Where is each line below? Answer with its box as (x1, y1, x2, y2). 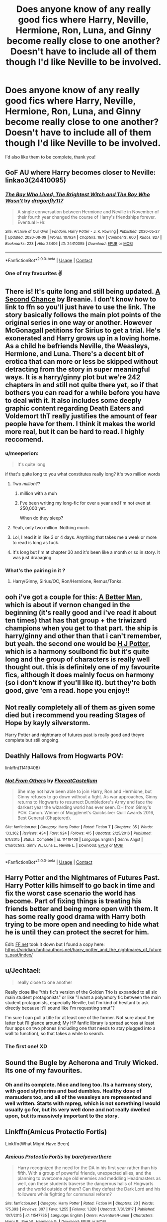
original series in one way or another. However (5, 318, 153, 327)
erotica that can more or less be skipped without (5, 357, 158, 366)
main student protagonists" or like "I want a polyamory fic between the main (5, 994, 161, 1000)
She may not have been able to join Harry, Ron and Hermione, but (17, 788, 152, 794)
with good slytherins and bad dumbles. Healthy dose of (5, 1087, 142, 1094)
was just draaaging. (12, 554, 53, 560)
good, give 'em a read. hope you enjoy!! (5, 686, 130, 695)
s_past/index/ (5, 952, 33, 958)
